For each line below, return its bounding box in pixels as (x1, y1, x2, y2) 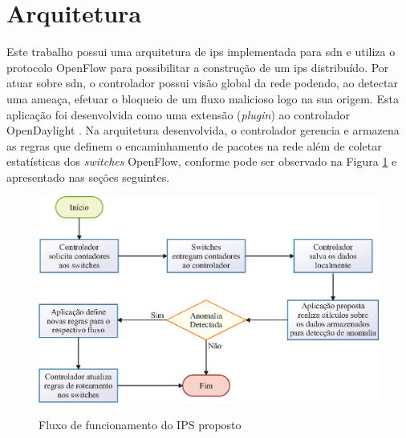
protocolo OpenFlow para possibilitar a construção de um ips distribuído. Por (6, 58, 389, 75)
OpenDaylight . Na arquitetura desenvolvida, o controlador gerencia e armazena (6, 122, 400, 139)
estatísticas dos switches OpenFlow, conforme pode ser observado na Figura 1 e (6, 153, 397, 170)
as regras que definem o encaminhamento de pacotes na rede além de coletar (6, 137, 382, 154)
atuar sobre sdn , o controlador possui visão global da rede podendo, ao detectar (6, 74, 398, 91)
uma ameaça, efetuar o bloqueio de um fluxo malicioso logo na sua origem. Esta (6, 90, 399, 106)
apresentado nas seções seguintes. (6, 168, 170, 185)
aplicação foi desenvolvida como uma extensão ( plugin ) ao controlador (6, 106, 350, 123)
